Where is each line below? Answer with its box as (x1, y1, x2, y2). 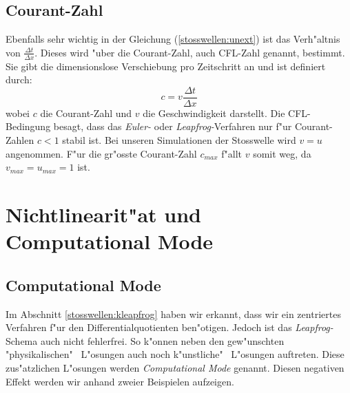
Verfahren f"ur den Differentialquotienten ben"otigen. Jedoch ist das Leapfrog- (6, 320, 333, 334)
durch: (6, 72, 32, 87)
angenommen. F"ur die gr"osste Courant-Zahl (6, 146, 197, 160)
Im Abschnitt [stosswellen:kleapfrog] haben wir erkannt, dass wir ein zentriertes (6, 306, 341, 321)
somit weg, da (253, 146, 311, 160)
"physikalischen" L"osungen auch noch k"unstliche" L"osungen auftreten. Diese (6, 347, 344, 361)
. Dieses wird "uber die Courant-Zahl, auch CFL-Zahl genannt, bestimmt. (34, 45, 345, 59)
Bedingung (6, 119, 51, 134)
